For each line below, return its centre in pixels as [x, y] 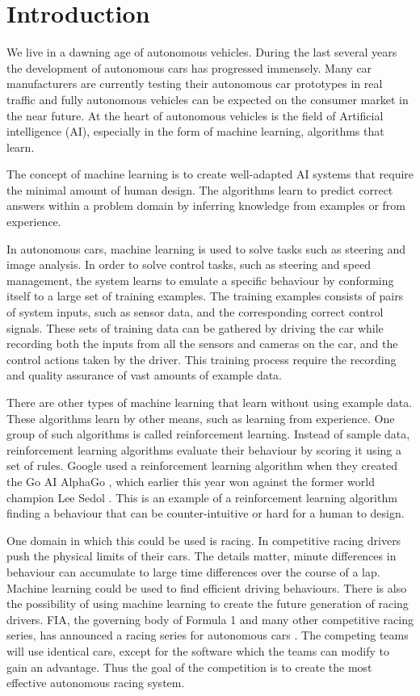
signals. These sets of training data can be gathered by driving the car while [195, 327]
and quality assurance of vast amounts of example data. [145, 375]
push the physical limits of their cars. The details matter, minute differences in [202, 556]
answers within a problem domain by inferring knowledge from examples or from [206, 205]
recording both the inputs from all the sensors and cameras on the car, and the [202, 344]
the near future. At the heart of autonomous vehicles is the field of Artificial [195, 115]
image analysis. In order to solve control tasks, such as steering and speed [189, 264]
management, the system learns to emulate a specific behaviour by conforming [200, 280]
